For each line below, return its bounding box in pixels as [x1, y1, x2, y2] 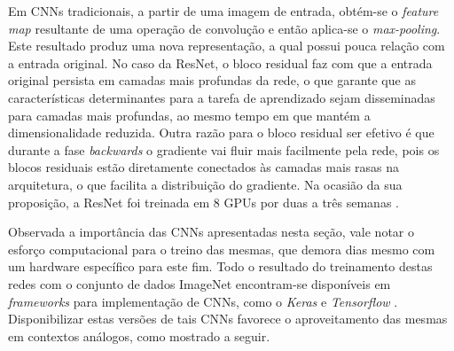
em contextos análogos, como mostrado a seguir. [8, 326, 270, 345]
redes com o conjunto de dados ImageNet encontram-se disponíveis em [8, 274, 391, 292]
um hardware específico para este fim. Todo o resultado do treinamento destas [8, 257, 433, 276]
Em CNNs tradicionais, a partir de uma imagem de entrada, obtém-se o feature [8, 2, 439, 19]
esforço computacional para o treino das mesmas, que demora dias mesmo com [8, 239, 435, 258]
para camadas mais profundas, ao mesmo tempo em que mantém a [8, 105, 371, 124]
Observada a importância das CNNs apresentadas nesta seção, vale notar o [8, 222, 414, 241]
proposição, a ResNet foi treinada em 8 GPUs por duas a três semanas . [8, 192, 399, 211]
